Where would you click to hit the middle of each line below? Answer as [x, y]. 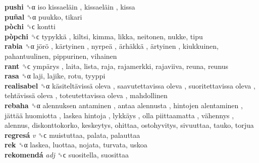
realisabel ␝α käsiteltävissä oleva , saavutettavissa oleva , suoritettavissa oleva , [130, 85]
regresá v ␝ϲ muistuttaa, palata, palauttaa [72, 135]
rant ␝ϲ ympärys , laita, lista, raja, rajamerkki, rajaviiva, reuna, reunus [117, 66]
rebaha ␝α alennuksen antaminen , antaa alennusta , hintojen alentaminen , [124, 105]
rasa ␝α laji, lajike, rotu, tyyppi [55, 76]
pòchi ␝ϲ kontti [30, 26]
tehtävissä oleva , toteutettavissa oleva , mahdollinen [86, 95]
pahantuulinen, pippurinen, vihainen [61, 56]
